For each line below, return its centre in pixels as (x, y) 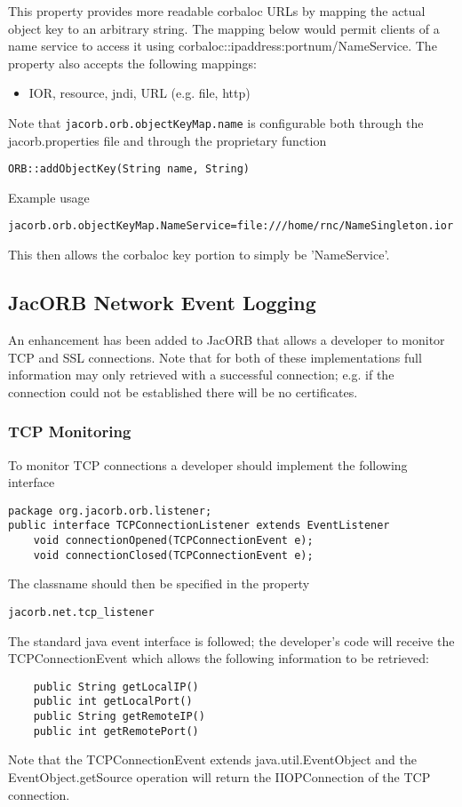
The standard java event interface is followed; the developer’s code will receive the (231, 640)
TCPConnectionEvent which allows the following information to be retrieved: (219, 658)
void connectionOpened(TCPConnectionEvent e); (173, 541)
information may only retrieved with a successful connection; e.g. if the (201, 375)
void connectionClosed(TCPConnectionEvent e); (173, 555)
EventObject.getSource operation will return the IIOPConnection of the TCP (219, 776)
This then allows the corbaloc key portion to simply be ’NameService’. (199, 255)
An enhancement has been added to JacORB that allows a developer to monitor (227, 339)
